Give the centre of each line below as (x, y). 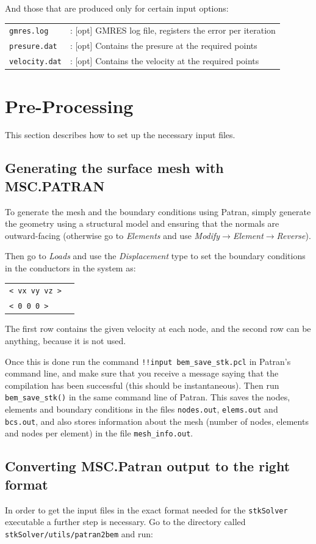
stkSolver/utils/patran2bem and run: (79, 533)
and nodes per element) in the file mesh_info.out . (99, 433)
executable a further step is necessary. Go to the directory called (125, 522)
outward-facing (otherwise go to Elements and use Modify (113, 235)
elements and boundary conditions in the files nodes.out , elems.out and (142, 409)
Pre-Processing (69, 105)
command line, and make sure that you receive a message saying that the (142, 373)
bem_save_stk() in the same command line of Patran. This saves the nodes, (148, 397)
